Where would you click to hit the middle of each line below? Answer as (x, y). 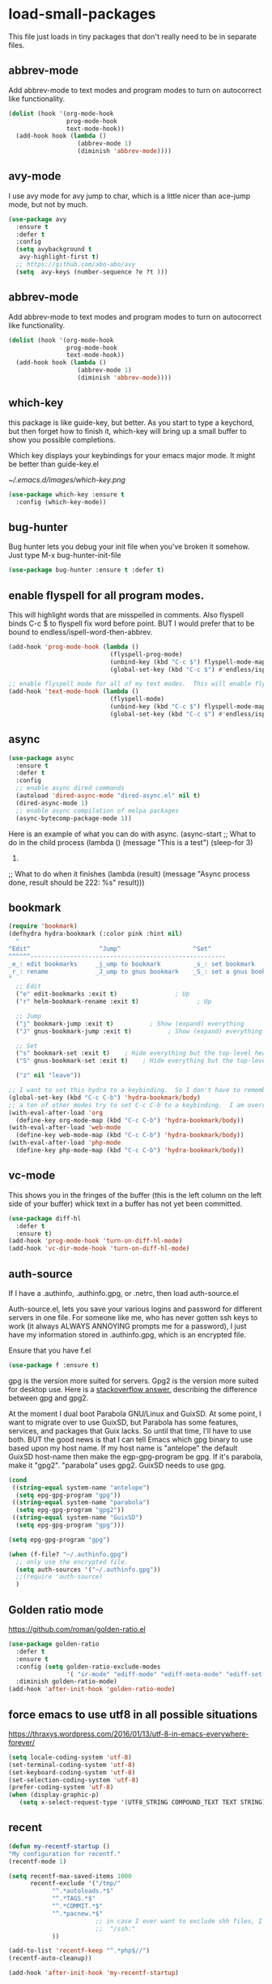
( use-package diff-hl (45, 1218)
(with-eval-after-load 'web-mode (65, 1128)
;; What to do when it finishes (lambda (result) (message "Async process (130, 873)
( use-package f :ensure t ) (54, 1365)
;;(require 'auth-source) (59, 1577)
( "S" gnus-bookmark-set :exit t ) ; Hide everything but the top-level (142, 1061)
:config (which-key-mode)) (61, 502)
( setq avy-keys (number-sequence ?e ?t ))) (92, 272)
